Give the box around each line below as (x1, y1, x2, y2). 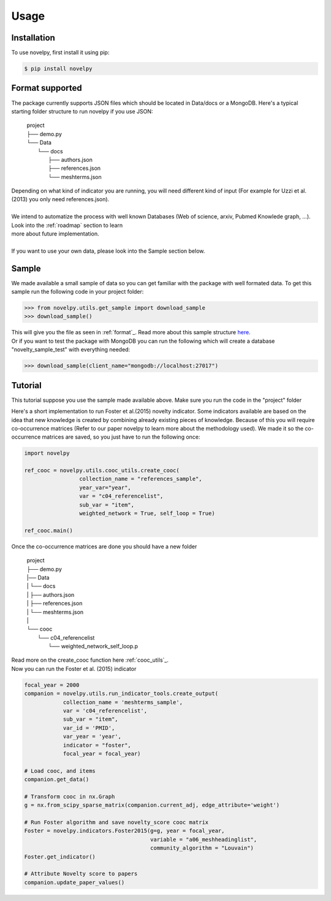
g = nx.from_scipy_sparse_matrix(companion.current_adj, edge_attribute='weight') (24, 802, 280, 809)
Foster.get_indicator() (24, 853, 96, 860)
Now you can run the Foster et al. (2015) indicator (11, 665, 137, 672)
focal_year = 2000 (24, 681, 80, 688)
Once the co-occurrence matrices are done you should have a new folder (11, 543, 197, 550)
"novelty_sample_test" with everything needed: (11, 346, 131, 353)
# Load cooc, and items (24, 767, 96, 774)
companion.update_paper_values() (24, 879, 125, 886)
